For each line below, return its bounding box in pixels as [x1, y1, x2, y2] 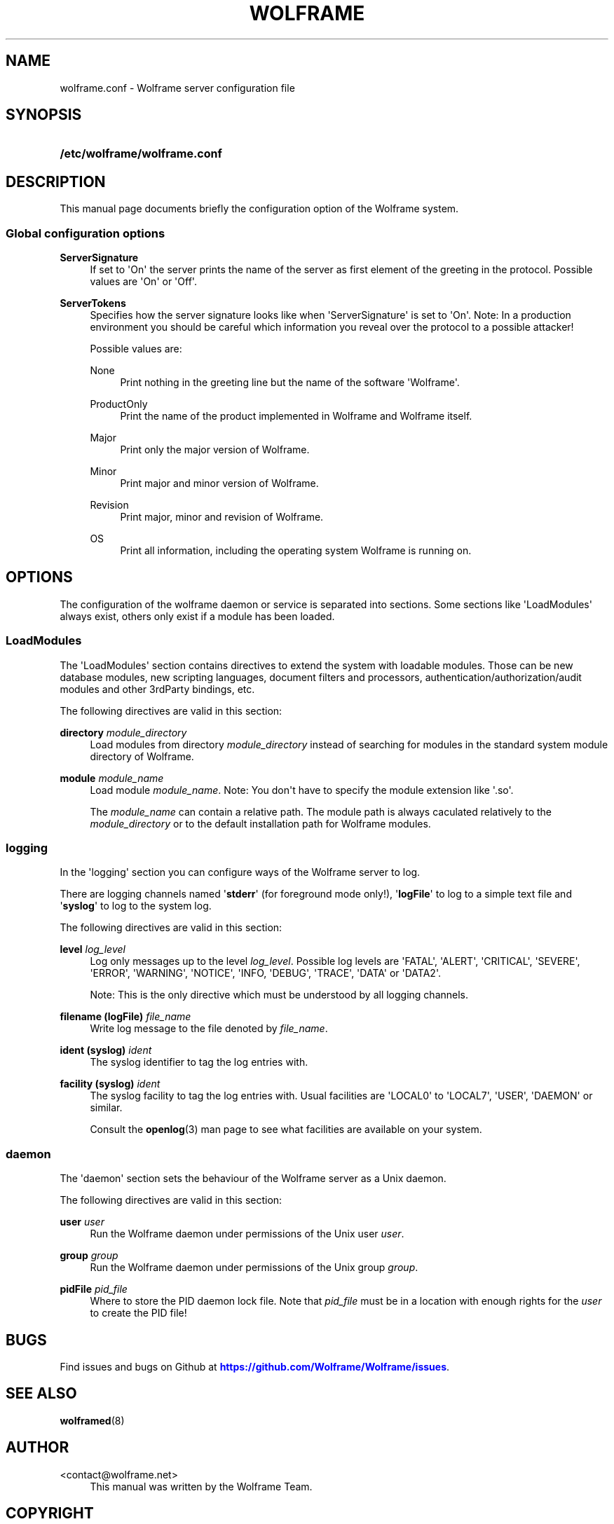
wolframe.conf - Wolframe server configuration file [60, 81, 295, 94]
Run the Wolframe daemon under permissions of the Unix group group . [90, 1261, 418, 1274]
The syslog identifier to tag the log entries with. [90, 1056, 308, 1069]
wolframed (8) [60, 1414, 125, 1427]
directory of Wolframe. [90, 750, 194, 762]
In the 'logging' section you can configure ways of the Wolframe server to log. [60, 866, 421, 879]
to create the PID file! [90, 1307, 187, 1319]
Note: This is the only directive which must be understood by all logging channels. [90, 989, 469, 1001]
